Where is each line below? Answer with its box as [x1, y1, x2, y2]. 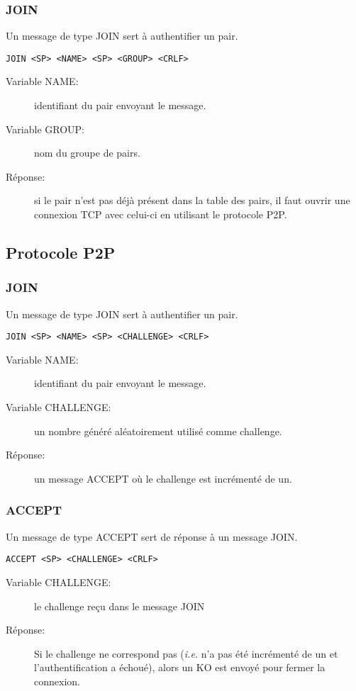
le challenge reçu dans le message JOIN [34, 598, 205, 613]
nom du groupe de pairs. [34, 145, 140, 160]
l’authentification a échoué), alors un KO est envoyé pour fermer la [34, 660, 326, 675]
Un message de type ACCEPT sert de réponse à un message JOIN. [6, 529, 298, 544]
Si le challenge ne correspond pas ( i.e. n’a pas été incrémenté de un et [34, 646, 338, 661]
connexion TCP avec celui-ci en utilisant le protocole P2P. [34, 207, 287, 222]
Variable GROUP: [6, 121, 84, 136]
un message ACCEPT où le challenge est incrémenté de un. [34, 471, 292, 485]
